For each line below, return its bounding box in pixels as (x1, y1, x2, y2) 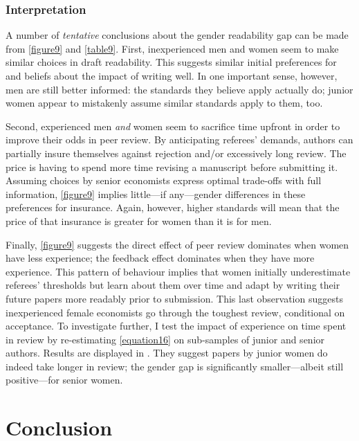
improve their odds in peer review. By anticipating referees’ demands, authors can (6, 132, 353, 147)
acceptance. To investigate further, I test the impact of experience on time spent (6, 318, 347, 333)
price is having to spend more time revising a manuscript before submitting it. (6, 159, 338, 174)
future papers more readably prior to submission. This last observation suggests (6, 291, 343, 305)
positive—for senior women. (6, 372, 123, 387)
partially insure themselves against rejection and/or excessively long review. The (6, 145, 347, 160)
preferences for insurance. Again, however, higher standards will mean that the (6, 200, 340, 215)
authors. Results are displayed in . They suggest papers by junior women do (6, 345, 328, 360)
